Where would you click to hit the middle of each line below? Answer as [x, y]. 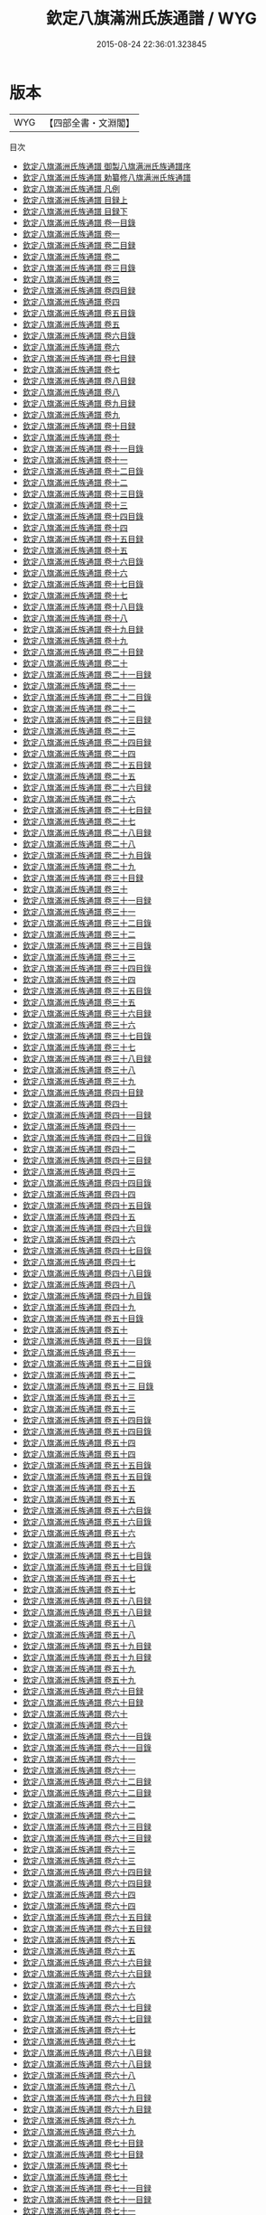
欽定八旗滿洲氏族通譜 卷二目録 [79, 245]
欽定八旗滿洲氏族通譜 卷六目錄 [79, 335]
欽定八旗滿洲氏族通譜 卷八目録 [79, 380]
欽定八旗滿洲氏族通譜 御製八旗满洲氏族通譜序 [106, 166]
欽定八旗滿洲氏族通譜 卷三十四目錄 [87, 968]
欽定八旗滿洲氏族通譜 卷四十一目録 [87, 1115]
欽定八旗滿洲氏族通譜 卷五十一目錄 [87, 1341]
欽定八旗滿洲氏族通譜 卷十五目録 [83, 539]
